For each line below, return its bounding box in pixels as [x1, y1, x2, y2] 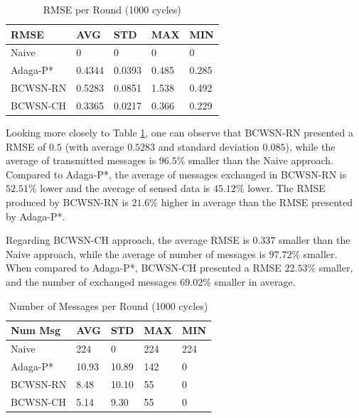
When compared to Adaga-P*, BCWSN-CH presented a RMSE [6, 260, 282, 275]
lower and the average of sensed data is [40, 181, 210, 195]
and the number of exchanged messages [6, 274, 177, 289]
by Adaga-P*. [6, 208, 65, 223]
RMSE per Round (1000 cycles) [43, 2, 181, 16]
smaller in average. [214, 274, 296, 289]
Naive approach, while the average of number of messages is [6, 246, 266, 261]
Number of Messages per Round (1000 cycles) [9, 298, 208, 313]
